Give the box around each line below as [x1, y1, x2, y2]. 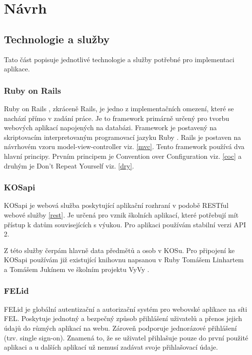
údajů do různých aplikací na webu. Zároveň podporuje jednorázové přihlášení [4, 322, 237, 333]
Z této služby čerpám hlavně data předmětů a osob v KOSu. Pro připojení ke [4, 245, 235, 255]
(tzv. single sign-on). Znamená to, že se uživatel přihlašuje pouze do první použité [4, 332, 249, 342]
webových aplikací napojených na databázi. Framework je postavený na [4, 122, 217, 133]
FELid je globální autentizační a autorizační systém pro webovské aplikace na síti [4, 304, 247, 314]
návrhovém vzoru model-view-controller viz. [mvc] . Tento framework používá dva [4, 141, 245, 152]
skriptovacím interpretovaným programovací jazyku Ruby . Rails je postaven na [4, 132, 241, 142]
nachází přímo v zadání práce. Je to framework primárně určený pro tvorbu [4, 113, 229, 123]
